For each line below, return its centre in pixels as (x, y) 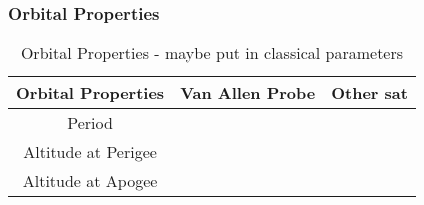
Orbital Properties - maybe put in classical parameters (212, 53)
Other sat (369, 93)
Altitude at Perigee (90, 152)
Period (90, 123)
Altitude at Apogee (90, 181)
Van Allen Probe (248, 93)
